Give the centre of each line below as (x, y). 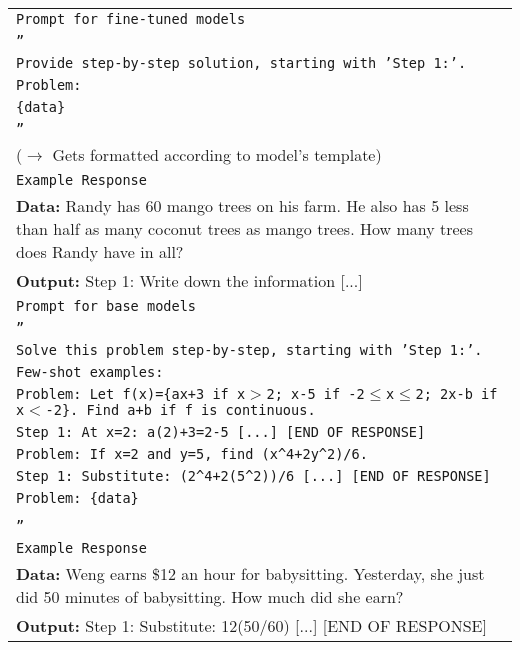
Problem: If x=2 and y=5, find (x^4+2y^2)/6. (192, 454)
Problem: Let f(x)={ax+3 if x (131, 394)
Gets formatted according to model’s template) (217, 154)
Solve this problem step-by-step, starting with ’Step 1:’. (249, 350)
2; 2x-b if (456, 394)
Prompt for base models (106, 306)
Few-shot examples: (90, 372)
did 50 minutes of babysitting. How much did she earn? (210, 596)
